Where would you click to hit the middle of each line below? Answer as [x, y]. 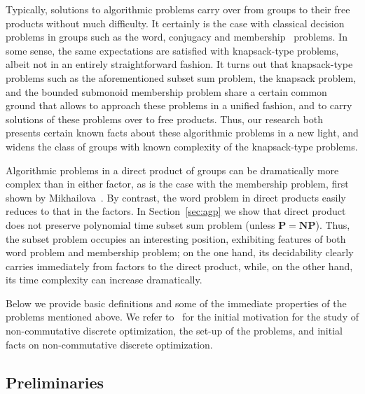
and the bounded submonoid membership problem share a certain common [166, 91]
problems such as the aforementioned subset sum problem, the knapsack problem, [181, 77]
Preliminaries [55, 382]
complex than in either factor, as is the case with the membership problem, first [177, 184]
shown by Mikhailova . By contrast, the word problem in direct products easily [176, 197]
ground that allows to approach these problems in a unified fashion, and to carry [179, 105]
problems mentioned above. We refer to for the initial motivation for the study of [182, 317]
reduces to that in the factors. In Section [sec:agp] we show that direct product [176, 211]
